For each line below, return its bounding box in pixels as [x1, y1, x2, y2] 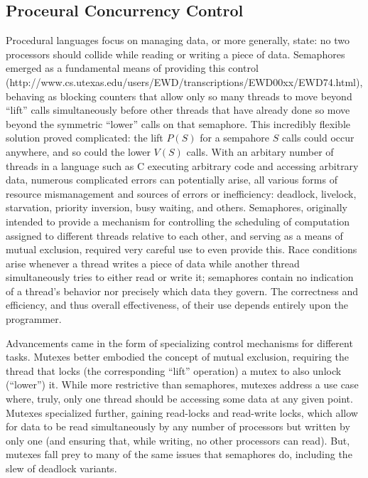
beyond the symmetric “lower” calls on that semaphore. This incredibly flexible [6, 116, 350, 131]
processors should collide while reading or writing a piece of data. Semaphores [6, 46, 345, 61]
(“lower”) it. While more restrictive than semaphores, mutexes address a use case [6, 377, 359, 392]
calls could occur [281, 130, 355, 145]
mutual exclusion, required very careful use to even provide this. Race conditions [6, 242, 357, 257]
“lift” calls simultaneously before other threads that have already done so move [6, 102, 350, 117]
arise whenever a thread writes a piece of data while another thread [6, 255, 300, 270]
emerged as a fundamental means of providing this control [6, 60, 259, 75]
